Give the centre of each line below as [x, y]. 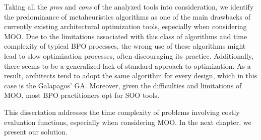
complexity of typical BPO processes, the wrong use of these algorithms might [125, 46]
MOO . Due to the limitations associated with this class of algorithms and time [126, 36]
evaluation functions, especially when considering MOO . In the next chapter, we [128, 122]
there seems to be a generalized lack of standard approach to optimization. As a [127, 65]
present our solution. [36, 132]
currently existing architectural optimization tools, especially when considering [125, 26]
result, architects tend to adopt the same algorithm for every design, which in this [131, 76]
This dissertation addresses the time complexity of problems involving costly [122, 112]
